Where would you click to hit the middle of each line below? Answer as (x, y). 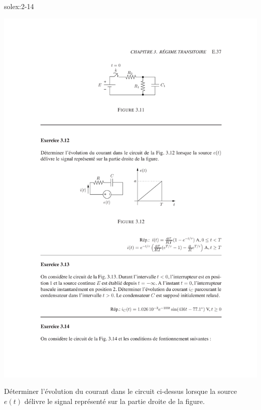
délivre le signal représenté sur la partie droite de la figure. (114, 401)
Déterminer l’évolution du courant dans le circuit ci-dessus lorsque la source (121, 391)
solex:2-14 (19, 6)
